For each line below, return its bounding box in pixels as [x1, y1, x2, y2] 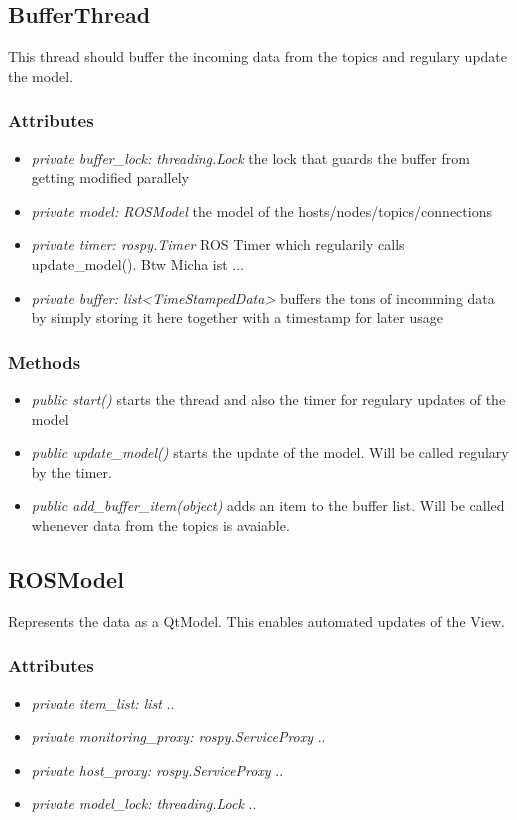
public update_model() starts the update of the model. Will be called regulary [31, 442, 509, 463]
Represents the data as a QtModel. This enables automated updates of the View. [8, 610, 505, 631]
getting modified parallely [31, 167, 189, 188]
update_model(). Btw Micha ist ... [31, 253, 245, 274]
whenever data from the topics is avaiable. [31, 514, 290, 535]
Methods [8, 349, 81, 374]
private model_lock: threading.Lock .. [31, 793, 257, 814]
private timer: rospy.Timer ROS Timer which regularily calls [31, 234, 405, 255]
